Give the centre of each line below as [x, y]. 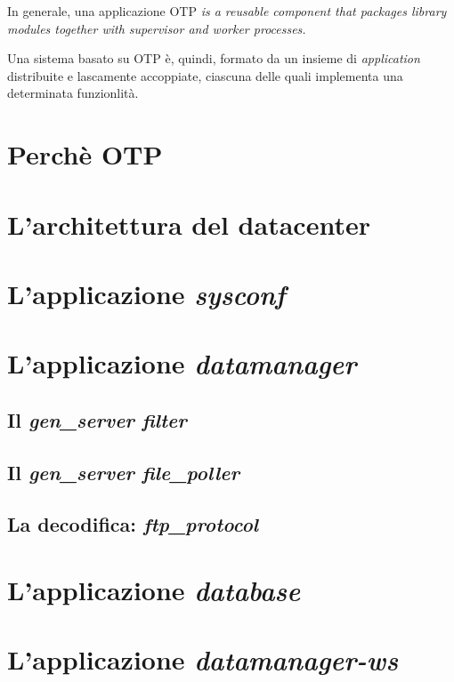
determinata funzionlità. [73, 93]
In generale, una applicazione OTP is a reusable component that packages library [227, 11]
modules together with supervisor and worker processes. [157, 28]
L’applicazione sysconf [146, 293]
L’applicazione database [154, 590]
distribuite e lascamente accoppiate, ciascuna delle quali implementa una [205, 75]
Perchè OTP [85, 154]
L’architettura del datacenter [189, 224]
